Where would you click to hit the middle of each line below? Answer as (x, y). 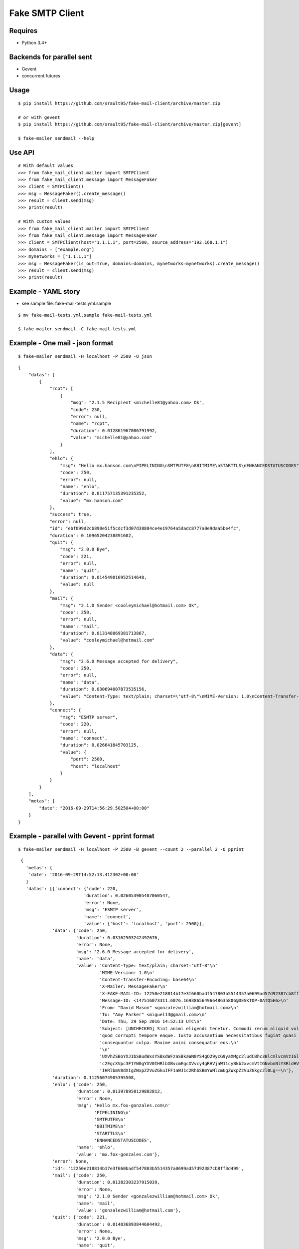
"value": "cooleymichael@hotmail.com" (107, 640)
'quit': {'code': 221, (80, 1217)
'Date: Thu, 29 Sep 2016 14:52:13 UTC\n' (151, 1021)
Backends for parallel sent (51, 57)
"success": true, (71, 514)
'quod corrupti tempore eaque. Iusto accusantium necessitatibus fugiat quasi (198, 1036)
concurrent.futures (41, 76)
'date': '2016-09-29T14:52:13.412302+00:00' (83, 875)
